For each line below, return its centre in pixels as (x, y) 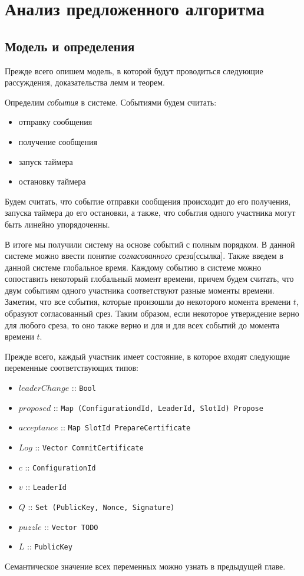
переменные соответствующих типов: (72, 368)
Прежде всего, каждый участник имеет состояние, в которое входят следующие (147, 356)
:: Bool (84, 388)
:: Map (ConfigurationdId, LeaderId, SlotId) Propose (158, 407)
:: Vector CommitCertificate (89, 447)
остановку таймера (52, 181)
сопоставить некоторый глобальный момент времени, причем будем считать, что (149, 279)
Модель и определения (70, 46)
